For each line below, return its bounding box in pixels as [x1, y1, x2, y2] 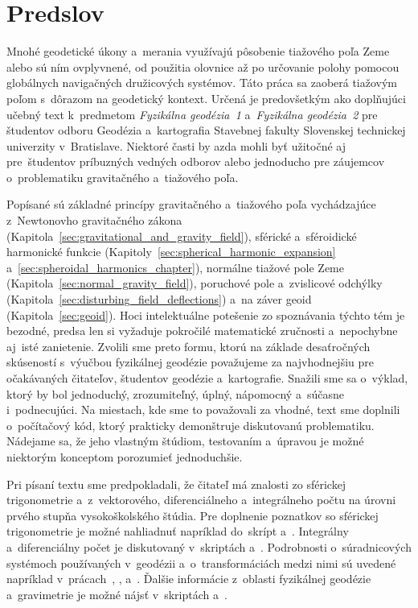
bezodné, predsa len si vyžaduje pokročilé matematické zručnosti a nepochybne [6, 322, 398, 339]
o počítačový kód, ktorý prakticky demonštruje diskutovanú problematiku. [6, 416, 375, 433]
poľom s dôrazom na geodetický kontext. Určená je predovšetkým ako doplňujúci [6, 89, 406, 106]
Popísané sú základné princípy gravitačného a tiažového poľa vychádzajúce [6, 196, 376, 213]
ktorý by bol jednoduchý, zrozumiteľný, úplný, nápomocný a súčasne [6, 385, 344, 402]
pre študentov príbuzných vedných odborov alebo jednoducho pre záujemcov [6, 153, 385, 170]
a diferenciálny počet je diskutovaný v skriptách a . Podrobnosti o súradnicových [6, 538, 412, 555]
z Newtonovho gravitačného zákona [6, 212, 182, 229]
